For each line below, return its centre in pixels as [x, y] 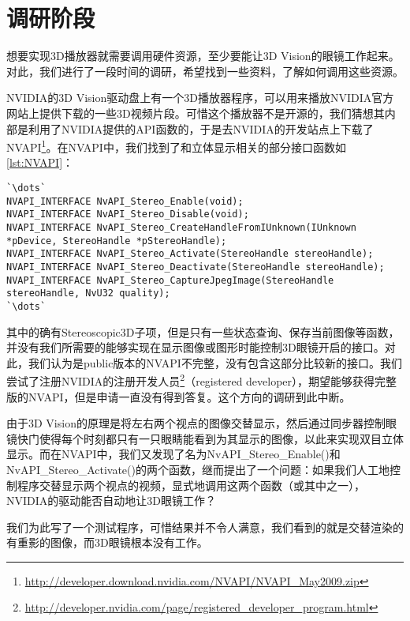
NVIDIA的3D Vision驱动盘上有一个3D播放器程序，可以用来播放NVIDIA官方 [200, 98]
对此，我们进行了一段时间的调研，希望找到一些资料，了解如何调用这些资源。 [205, 71]
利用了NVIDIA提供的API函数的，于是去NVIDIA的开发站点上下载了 [201, 128]
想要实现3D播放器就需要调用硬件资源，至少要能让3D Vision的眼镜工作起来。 [203, 56]
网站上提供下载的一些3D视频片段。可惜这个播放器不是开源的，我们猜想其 [196, 113]
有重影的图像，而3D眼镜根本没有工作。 [107, 542]
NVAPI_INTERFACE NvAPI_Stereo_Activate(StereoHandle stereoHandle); [190, 254]
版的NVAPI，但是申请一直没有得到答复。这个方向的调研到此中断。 [179, 396]
